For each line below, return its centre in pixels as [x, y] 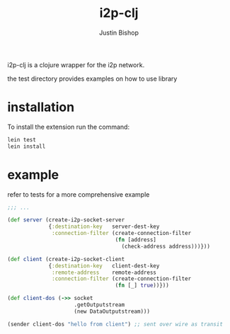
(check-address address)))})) [166, 246]
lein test [22, 139]
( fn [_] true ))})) [142, 286]
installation [41, 107]
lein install [27, 146]
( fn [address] [136, 240]
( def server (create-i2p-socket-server [66, 220]
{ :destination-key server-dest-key [104, 227]
